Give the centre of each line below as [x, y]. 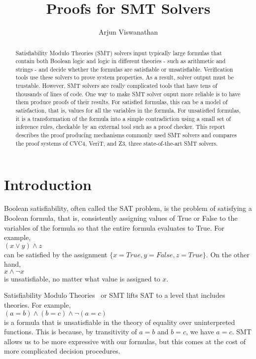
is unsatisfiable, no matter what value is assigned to [82, 278]
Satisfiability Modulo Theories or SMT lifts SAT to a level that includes [115, 295]
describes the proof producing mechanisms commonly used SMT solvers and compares [126, 135]
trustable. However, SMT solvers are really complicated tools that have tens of [116, 86]
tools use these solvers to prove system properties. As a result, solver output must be [125, 77]
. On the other [228, 254]
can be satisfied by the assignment [56, 254]
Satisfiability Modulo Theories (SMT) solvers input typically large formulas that [119, 53]
